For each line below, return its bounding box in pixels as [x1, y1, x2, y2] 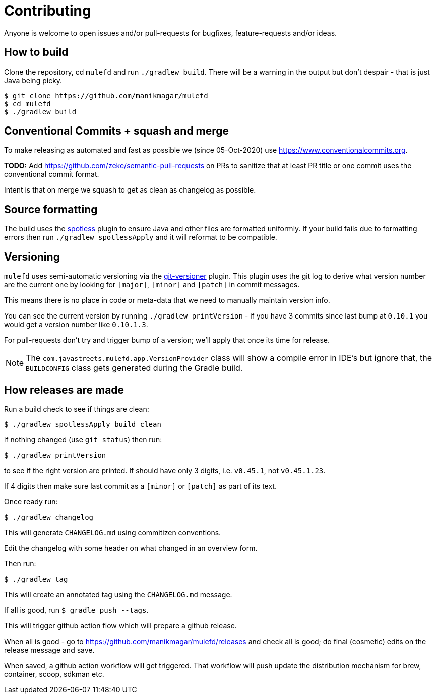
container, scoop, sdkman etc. [4, 669, 104, 678]
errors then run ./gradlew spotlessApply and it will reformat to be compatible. [4, 233, 277, 242]
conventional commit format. [4, 170, 99, 179]
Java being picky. [4, 76, 63, 85]
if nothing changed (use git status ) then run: [4, 435, 162, 444]
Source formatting [4, 203, 98, 216]
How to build [4, 46, 69, 59]
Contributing [4, 2, 91, 19]
